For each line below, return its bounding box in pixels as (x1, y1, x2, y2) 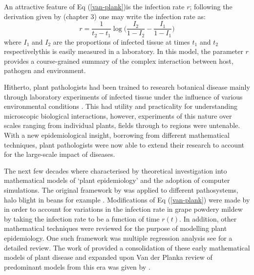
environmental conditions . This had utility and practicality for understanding (4, 101, 238, 111)
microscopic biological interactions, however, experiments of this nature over (4, 110, 232, 121)
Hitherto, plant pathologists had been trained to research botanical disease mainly (4, 82, 250, 92)
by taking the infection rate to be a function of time (4, 213, 160, 224)
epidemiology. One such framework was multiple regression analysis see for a (4, 232, 233, 243)
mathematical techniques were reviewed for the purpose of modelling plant (4, 223, 227, 233)
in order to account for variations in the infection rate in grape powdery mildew (4, 204, 243, 214)
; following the (190, 1, 233, 11)
